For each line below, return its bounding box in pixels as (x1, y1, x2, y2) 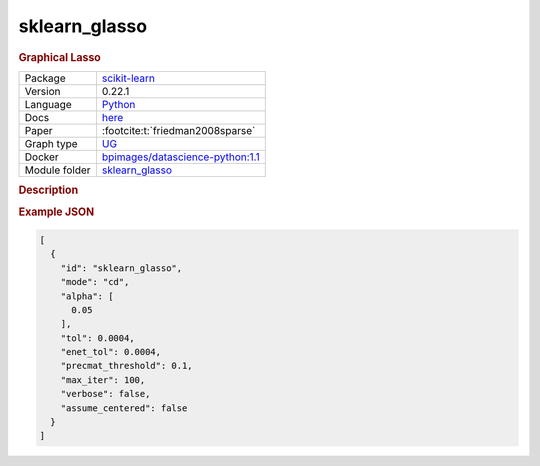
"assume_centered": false (60, 402, 188, 414)
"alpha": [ (60, 290, 114, 302)
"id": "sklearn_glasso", (60, 262, 183, 274)
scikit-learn (101, 71, 155, 85)
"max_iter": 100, (60, 374, 146, 385)
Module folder (24, 163, 91, 177)
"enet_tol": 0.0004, (60, 346, 162, 358)
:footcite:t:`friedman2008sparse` (101, 123, 256, 137)
